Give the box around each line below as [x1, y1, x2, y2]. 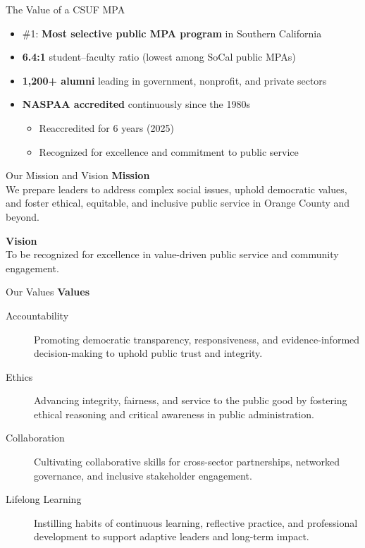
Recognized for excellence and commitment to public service [39, 144, 299, 159]
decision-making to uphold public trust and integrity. [34, 346, 263, 360]
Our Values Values [6, 284, 90, 299]
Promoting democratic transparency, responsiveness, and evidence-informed [34, 331, 360, 346]
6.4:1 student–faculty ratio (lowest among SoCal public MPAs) [22, 49, 296, 64]
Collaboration [6, 430, 65, 445]
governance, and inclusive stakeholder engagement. [34, 468, 252, 482]
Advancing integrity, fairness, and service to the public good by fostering [34, 393, 347, 408]
